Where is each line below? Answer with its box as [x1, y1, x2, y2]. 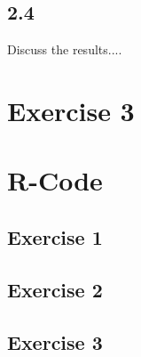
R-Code [7, 162, 103, 199]
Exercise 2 [7, 275, 103, 303]
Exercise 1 [7, 223, 103, 250]
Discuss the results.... [7, 40, 122, 59]
